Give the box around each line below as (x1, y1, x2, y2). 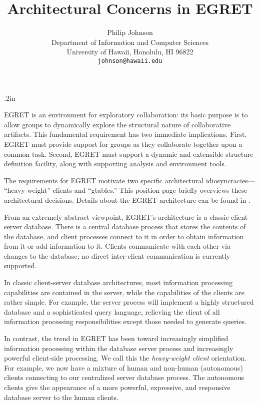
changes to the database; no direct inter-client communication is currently (4, 250, 230, 261)
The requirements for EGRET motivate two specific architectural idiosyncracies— (4, 175, 255, 185)
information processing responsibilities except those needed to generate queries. (4, 316, 246, 327)
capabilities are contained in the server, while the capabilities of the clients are (4, 287, 244, 297)
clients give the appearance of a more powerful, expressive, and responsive (4, 382, 230, 392)
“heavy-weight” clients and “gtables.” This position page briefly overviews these (4, 185, 247, 195)
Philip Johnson (107, 27, 153, 37)
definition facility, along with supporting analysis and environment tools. (4, 158, 226, 169)
